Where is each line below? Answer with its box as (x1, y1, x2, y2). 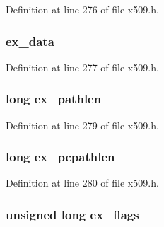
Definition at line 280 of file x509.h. (6, 175, 159, 190)
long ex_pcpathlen (6, 148, 115, 165)
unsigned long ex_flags (6, 205, 139, 223)
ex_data (6, 32, 54, 50)
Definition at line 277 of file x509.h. (6, 59, 159, 74)
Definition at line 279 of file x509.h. (6, 117, 159, 132)
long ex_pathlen (6, 90, 102, 107)
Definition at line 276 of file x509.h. (6, 2, 159, 16)
